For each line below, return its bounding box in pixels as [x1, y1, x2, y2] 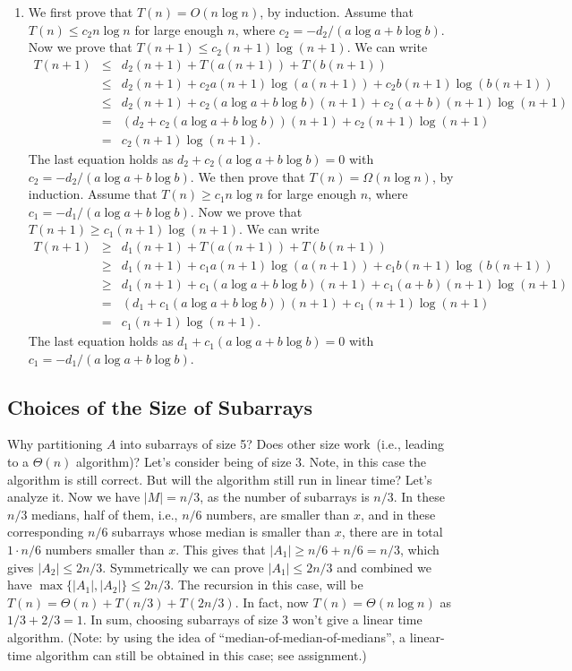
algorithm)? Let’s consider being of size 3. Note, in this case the [76, 452, 427, 471]
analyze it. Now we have [7, 487, 141, 506]
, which [399, 540, 440, 559]
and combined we [337, 557, 431, 576]
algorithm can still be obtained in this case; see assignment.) [35, 645, 367, 664]
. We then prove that [190, 167, 305, 185]
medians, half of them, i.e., [31, 504, 178, 523]
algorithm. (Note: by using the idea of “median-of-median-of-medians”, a [7, 627, 406, 646]
